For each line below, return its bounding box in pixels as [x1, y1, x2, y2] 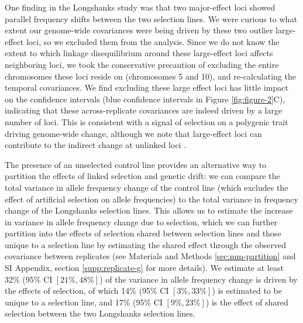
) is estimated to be [212, 284, 282, 297]
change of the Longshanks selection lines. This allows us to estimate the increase [5, 204, 293, 217]
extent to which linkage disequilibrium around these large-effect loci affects [5, 47, 273, 59]
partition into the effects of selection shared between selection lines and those [5, 227, 281, 239]
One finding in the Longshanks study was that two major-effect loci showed [5, 1, 276, 13]
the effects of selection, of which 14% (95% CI [5, 284, 169, 297]
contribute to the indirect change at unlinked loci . [5, 139, 187, 151]
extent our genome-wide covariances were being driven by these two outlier [5, 24, 273, 36]
